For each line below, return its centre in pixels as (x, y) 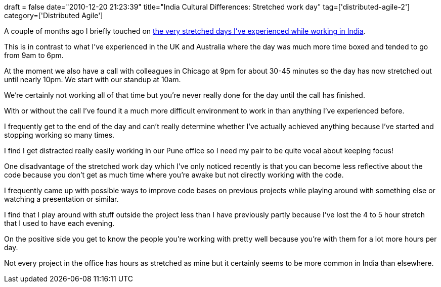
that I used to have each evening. (59, 223)
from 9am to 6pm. (34, 55)
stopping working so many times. (59, 135)
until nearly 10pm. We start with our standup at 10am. (93, 79)
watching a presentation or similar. (61, 199)
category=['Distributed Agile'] (54, 15)
